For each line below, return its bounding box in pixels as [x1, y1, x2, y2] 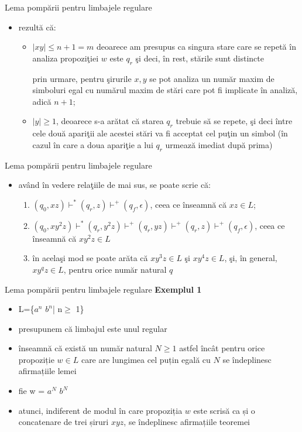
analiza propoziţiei [32, 52, 99, 64]
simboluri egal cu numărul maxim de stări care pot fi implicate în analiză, [32, 84, 298, 96]
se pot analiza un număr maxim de [149, 72, 274, 84]
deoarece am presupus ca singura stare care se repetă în [97, 40, 296, 53]
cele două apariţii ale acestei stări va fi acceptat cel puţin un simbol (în [32, 127, 288, 139]
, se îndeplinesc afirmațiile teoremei [123, 416, 250, 428]
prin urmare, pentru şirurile [32, 72, 132, 84]
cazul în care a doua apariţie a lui [32, 138, 153, 150]
